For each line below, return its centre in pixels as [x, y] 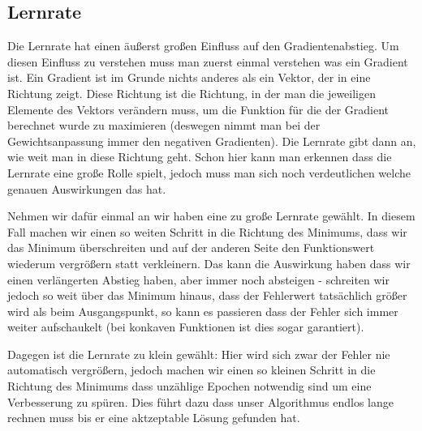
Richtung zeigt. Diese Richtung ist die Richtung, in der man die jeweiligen [192, 93]
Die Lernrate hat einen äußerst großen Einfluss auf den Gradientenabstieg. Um [203, 46]
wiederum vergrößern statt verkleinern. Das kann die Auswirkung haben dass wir [209, 263]
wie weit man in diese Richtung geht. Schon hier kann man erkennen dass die [200, 157]
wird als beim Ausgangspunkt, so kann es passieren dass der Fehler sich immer [203, 311]
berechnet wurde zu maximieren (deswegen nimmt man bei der [164, 125]
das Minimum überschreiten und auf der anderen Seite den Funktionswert [191, 248]
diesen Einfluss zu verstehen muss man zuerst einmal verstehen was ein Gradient [208, 61]
